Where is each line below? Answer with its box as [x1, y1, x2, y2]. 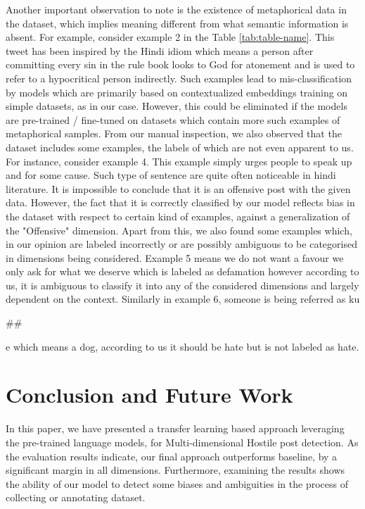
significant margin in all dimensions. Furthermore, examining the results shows [6, 463, 345, 477]
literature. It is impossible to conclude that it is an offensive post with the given [6, 181, 351, 196]
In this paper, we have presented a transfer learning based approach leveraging [6, 421, 345, 436]
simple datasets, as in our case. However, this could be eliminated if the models [6, 99, 347, 113]
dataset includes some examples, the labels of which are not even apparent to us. [6, 139, 354, 154]
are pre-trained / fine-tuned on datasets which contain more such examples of [6, 112, 340, 127]
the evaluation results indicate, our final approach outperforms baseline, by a [6, 448, 338, 463]
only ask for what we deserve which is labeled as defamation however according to [6, 264, 359, 279]
